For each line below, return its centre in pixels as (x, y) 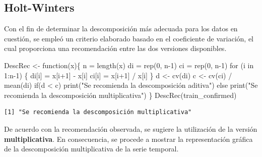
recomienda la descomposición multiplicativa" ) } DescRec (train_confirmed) (120, 95)
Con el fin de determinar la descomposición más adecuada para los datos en (121, 29)
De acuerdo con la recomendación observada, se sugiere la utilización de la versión (131, 128)
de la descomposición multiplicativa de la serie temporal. (91, 149)
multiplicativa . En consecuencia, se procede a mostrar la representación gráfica (128, 139)
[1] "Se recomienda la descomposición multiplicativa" (98, 112)
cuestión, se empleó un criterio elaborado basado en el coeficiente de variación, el (129, 38)
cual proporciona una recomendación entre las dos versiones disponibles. (115, 48)
